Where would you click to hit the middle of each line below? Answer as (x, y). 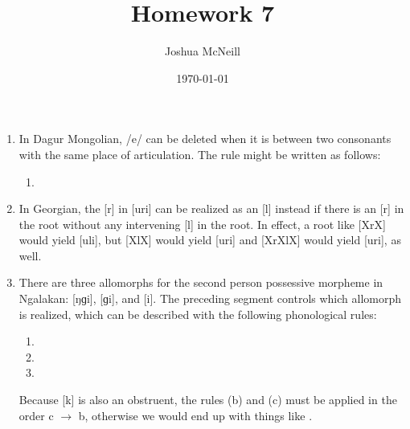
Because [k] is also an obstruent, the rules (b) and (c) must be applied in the (208, 400)
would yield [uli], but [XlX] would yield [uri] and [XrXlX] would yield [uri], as (210, 240)
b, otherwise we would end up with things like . (195, 415)
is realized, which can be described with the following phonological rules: (198, 314)
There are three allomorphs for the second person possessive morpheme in (201, 282)
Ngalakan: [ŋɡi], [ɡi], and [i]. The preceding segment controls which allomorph (210, 298)
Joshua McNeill (203, 51)
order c (36, 415)
